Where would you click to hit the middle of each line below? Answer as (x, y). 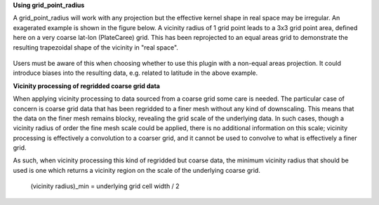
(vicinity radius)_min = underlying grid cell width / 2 (105, 186)
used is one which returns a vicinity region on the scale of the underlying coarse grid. (137, 170)
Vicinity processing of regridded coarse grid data (87, 86)
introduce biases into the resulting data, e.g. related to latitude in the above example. (135, 73)
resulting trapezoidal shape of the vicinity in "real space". (96, 47)
